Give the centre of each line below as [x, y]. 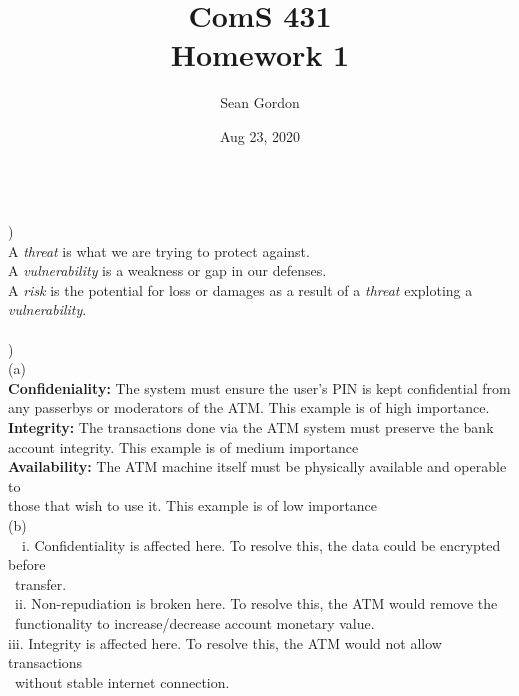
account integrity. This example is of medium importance [183, 446]
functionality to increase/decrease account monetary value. [194, 622]
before [27, 564]
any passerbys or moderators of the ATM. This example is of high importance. [249, 407]
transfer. [40, 583]
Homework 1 [260, 54]
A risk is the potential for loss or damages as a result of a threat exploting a [240, 289]
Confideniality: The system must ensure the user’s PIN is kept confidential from [259, 387]
